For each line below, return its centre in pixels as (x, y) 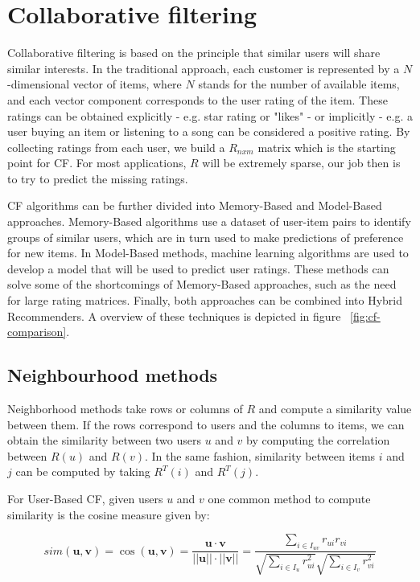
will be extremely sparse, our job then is (301, 163)
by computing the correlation (318, 440)
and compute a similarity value (335, 409)
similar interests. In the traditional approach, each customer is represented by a (204, 68)
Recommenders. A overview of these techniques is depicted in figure (174, 316)
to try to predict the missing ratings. (98, 178)
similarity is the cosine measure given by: (109, 514)
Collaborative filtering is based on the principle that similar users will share (194, 53)
